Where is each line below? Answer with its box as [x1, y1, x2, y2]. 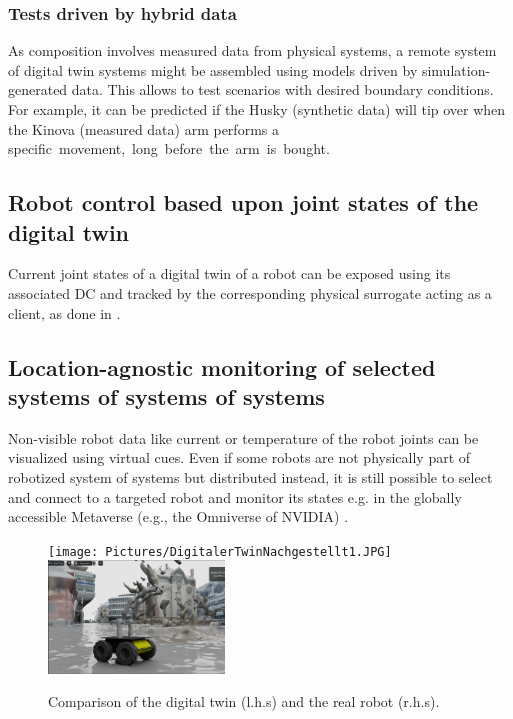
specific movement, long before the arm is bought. [8, 138, 330, 159]
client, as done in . [8, 302, 121, 323]
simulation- [421, 59, 491, 80]
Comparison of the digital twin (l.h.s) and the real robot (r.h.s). [48, 691, 440, 712]
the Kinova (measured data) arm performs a [8, 118, 279, 139]
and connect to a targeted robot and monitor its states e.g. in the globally [8, 486, 462, 507]
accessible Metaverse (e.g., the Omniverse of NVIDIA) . [8, 506, 349, 527]
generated [8, 79, 68, 100]
